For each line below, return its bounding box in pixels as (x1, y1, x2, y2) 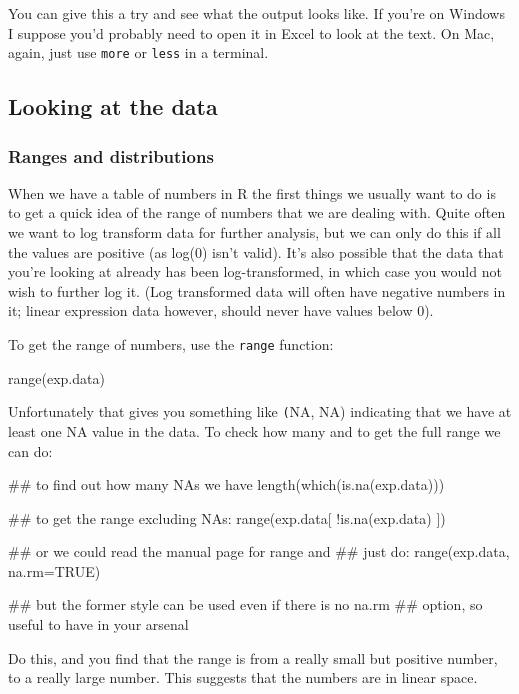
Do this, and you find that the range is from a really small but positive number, (8, 647, 498, 668)
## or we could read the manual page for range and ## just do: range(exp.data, (8, 541, 510, 562)
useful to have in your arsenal (8, 614, 189, 635)
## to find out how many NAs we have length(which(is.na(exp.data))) (8, 474, 445, 495)
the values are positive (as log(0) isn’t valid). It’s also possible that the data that (8, 241, 504, 262)
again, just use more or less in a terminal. (8, 42, 269, 63)
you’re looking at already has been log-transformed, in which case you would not (8, 261, 502, 282)
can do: (8, 440, 53, 461)
